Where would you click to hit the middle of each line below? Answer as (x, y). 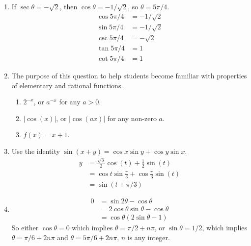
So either (25, 228)
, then (69, 6)
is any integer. (149, 237)
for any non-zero (132, 118)
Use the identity (36, 151)
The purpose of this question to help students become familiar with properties (129, 76)
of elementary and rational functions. (67, 85)
